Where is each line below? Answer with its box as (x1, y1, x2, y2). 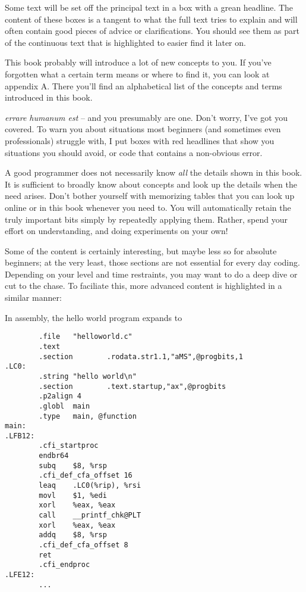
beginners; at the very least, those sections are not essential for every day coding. (5, 256, 300, 269)
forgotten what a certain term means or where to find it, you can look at (5, 67, 270, 80)
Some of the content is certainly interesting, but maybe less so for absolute (5, 244, 277, 257)
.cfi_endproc (39, 560, 90, 569)
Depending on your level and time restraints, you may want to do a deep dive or (5, 267, 298, 280)
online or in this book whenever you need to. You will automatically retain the (5, 201, 291, 213)
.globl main (39, 401, 90, 410)
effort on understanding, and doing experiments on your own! (5, 225, 228, 237)
